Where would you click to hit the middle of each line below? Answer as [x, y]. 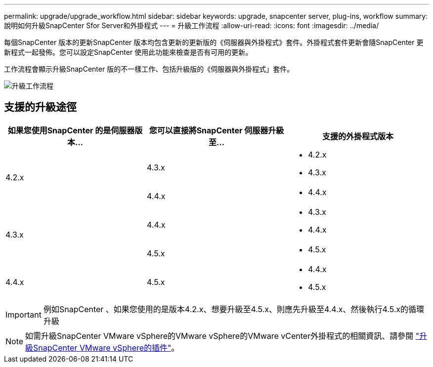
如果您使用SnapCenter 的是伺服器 [71, 130]
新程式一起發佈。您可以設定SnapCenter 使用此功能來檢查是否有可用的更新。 [128, 52]
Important [23, 314]
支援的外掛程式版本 [358, 136]
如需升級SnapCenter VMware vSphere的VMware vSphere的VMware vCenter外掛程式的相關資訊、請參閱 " [222, 336]
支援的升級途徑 [40, 107]
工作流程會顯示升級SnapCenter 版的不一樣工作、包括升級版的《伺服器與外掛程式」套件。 [149, 69]
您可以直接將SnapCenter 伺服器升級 [216, 130]
